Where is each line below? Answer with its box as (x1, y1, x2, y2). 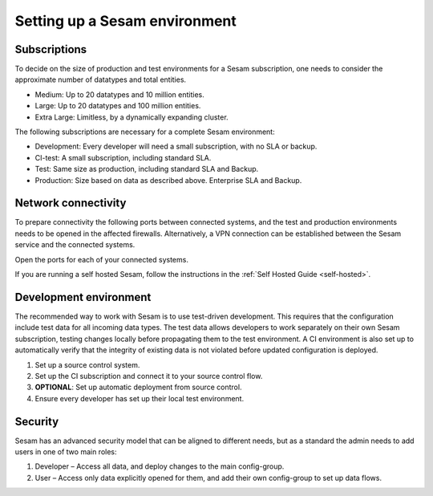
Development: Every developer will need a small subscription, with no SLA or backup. (34, 141, 318, 152)
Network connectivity (14, 197, 127, 210)
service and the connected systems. (14, 240, 136, 250)
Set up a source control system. (34, 360, 140, 369)
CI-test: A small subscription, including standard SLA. (34, 152, 212, 162)
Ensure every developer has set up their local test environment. (34, 393, 245, 403)
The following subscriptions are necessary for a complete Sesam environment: (14, 127, 276, 136)
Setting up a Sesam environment (14, 12, 237, 30)
